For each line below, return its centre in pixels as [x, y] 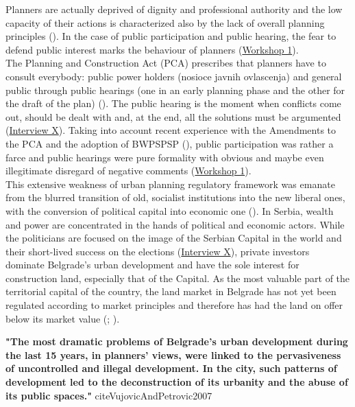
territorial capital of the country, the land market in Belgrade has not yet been [171, 291]
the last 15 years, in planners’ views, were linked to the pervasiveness [173, 354]
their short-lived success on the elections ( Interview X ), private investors [158, 251]
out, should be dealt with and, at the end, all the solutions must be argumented [173, 116]
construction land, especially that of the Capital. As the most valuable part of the [178, 278]
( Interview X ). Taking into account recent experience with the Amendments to [171, 130]
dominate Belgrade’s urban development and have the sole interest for [152, 265]
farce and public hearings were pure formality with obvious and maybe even [165, 157]
